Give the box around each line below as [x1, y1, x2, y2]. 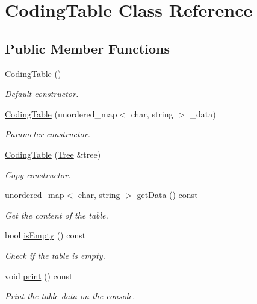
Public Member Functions [5, 39, 170, 57]
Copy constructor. [5, 168, 71, 181]
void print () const [5, 269, 73, 282]
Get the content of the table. [5, 208, 108, 221]
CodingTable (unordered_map [5, 107, 117, 120]
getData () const [137, 188, 198, 201]
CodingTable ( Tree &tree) [5, 147, 101, 160]
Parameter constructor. [5, 128, 90, 140]
